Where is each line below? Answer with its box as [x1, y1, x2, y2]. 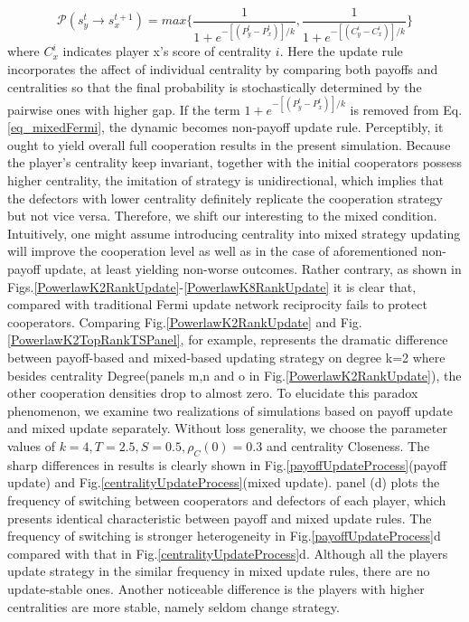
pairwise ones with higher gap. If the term [7, 99, 240, 118]
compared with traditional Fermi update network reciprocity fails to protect [7, 295, 427, 314]
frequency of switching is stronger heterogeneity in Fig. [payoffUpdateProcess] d [7, 526, 441, 545]
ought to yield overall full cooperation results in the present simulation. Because [7, 135, 451, 154]
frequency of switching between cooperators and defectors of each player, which [7, 490, 446, 509]
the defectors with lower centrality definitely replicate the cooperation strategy [7, 188, 443, 207]
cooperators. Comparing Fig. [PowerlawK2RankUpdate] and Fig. [7, 312, 362, 331]
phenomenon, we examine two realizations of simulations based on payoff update [7, 401, 454, 419]
